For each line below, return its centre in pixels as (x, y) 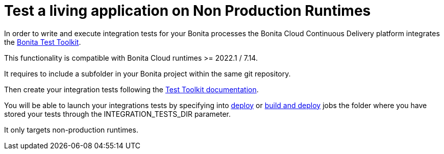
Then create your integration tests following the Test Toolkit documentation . (131, 89)
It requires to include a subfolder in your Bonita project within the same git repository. (147, 73)
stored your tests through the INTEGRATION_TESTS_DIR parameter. (118, 114)
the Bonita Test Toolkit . (43, 42)
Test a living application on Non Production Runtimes (188, 11)
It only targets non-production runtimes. (71, 130)
